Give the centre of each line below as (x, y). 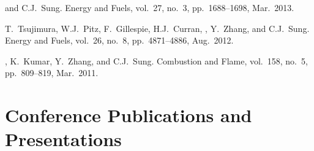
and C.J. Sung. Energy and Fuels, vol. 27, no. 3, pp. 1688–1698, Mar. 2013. (150, 7)
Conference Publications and (129, 115)
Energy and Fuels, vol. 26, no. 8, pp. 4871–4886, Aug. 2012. (119, 40)
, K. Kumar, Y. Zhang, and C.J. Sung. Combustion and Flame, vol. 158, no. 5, (156, 60)
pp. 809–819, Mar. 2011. (52, 73)
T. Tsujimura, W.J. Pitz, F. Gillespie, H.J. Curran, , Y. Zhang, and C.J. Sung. (157, 28)
